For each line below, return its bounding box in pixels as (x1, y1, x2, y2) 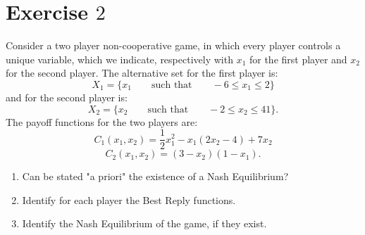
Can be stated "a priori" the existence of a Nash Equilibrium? (22, 169, 289, 184)
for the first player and (249, 51, 347, 66)
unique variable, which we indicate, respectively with (6, 51, 233, 66)
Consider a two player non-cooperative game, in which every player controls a (6, 38, 341, 53)
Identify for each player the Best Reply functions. (22, 192, 236, 207)
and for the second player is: (6, 89, 128, 104)
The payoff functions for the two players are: (6, 114, 198, 129)
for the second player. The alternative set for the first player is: (6, 65, 278, 80)
